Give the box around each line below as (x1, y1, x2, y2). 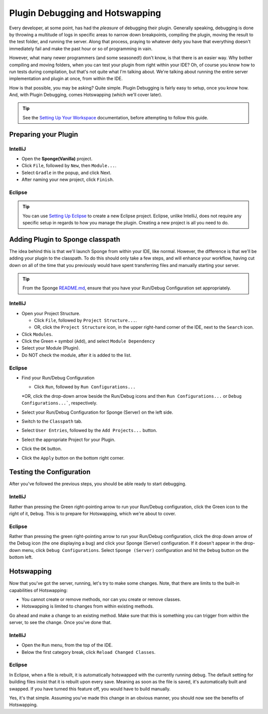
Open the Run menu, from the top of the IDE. (21, 642, 113, 648)
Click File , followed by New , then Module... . (21, 163, 117, 169)
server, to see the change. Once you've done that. (9, 620, 112, 625)
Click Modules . (21, 331, 53, 337)
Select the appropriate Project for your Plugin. (21, 437, 116, 443)
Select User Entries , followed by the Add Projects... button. (21, 428, 157, 434)
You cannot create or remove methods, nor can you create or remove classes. (21, 596, 181, 602)
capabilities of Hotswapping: (9, 587, 68, 593)
